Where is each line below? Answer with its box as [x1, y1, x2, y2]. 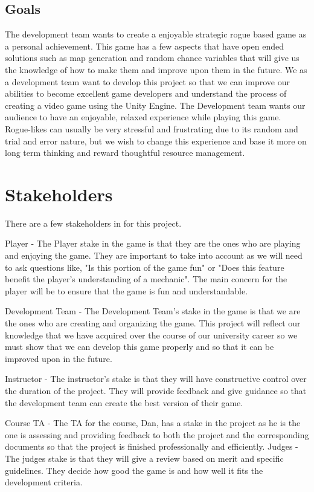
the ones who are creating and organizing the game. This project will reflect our [5, 317, 301, 329]
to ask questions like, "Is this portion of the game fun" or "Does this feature [5, 261, 284, 273]
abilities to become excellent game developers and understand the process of [5, 87, 287, 100]
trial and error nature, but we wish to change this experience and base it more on [5, 134, 307, 147]
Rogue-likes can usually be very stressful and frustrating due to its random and [5, 122, 298, 135]
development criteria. [5, 476, 83, 488]
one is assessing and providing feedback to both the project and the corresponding [5, 428, 309, 441]
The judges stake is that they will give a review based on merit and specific [5, 452, 284, 464]
